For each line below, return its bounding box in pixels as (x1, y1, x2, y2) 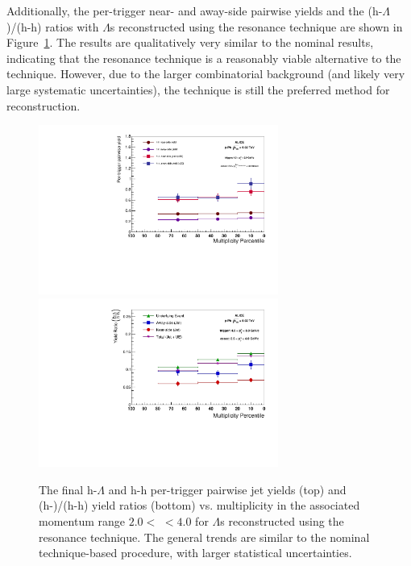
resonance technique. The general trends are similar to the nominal (39, 528, 370, 545)
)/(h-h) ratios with (6, 18, 99, 35)
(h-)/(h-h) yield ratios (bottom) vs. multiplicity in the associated (39, 497, 360, 514)
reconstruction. (6, 97, 81, 114)
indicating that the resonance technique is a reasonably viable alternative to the (6, 49, 401, 66)
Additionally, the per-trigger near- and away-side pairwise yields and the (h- (6, 2, 383, 19)
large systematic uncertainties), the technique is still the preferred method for (6, 81, 390, 98)
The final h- (39, 481, 98, 497)
